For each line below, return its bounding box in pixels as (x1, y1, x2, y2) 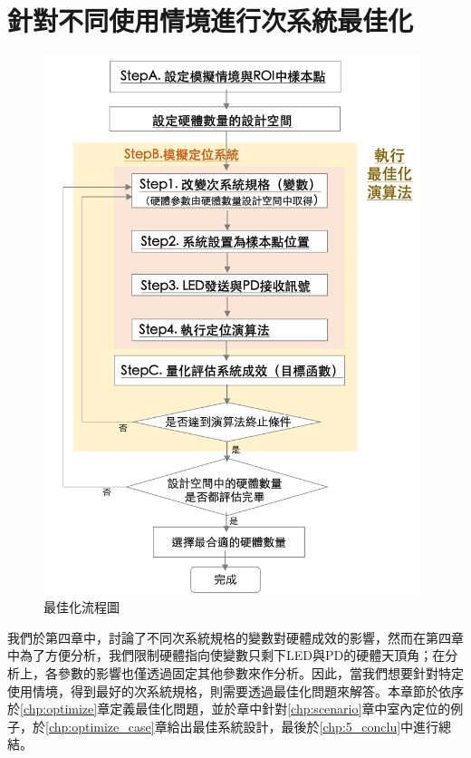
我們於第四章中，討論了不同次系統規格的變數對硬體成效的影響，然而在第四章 (7, 627, 464, 646)
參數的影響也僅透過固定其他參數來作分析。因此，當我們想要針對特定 (57, 664, 464, 683)
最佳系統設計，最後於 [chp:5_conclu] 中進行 (192, 716, 439, 735)
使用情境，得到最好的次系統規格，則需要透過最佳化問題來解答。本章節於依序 (7, 681, 464, 700)
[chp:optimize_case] (45, 716, 155, 735)
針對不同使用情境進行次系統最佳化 (7, 2, 414, 39)
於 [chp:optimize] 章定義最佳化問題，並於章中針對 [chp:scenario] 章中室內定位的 (7, 699, 451, 718)
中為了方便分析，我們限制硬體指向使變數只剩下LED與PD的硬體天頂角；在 (7, 646, 446, 665)
